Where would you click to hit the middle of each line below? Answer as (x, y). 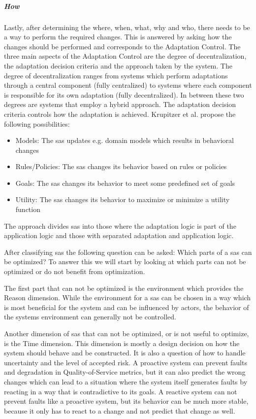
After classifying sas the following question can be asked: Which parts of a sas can (128, 252)
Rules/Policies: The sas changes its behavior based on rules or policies (121, 166)
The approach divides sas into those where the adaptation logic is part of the (120, 226)
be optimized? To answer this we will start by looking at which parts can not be (125, 262)
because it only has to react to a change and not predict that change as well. (120, 410)
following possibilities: (37, 123)
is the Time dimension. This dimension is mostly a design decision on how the (122, 343)
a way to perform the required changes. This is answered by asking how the (118, 37)
